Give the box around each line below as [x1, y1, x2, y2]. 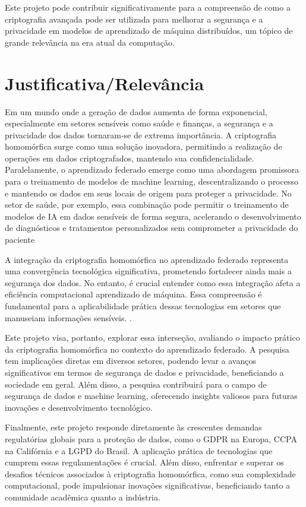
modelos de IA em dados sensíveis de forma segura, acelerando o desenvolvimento [5, 210, 301, 222]
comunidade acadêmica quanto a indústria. [5, 490, 160, 503]
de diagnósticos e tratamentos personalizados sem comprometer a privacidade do [5, 221, 298, 234]
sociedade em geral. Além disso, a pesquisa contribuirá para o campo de [5, 378, 267, 390]
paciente [5, 233, 35, 246]
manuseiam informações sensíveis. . [5, 311, 132, 324]
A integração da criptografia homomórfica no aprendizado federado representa [5, 253, 289, 265]
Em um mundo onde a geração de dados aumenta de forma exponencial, [5, 105, 267, 118]
